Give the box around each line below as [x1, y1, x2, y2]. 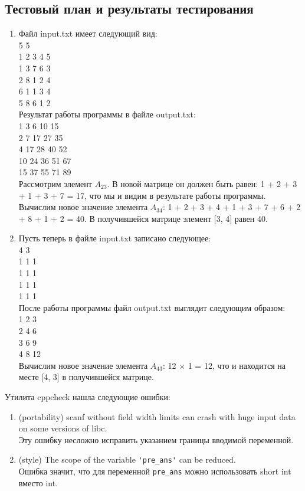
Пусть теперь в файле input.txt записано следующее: [18, 232, 211, 244]
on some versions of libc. [18, 422, 107, 434]
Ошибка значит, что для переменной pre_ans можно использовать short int [18, 465, 291, 477]
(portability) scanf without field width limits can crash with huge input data [18, 410, 296, 423]
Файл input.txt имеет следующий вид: [18, 27, 158, 40]
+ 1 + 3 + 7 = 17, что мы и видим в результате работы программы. [18, 189, 266, 201]
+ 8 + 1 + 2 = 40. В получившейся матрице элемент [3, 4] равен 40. [18, 212, 268, 224]
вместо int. [18, 476, 58, 489]
